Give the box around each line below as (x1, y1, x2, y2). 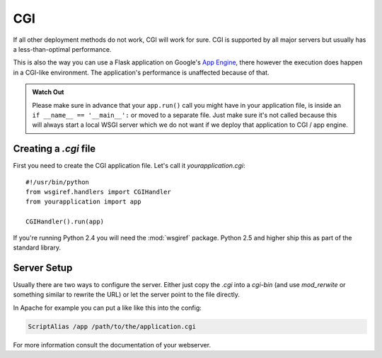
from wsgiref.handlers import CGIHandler (25, 188, 171, 196)
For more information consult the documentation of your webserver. (13, 340, 212, 349)
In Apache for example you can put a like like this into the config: (13, 303, 202, 312)
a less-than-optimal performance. (13, 45, 112, 53)
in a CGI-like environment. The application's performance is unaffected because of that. (13, 68, 270, 77)
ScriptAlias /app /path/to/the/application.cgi (28, 323, 196, 330)
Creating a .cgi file (13, 142, 96, 155)
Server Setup (13, 262, 73, 274)
